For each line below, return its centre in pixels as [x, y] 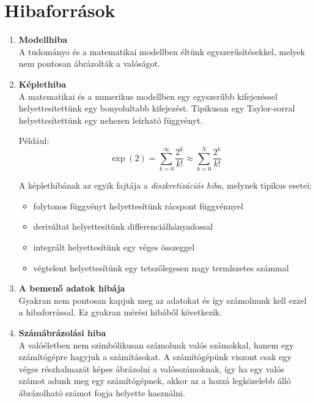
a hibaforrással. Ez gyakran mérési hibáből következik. [120, 312]
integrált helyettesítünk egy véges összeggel [114, 247]
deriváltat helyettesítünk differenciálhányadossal [123, 226]
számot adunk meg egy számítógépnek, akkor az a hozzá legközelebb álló [155, 381]
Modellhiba [43, 40]
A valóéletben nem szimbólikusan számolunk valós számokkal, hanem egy [156, 345]
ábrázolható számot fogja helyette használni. [102, 392]
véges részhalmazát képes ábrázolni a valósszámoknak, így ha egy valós [151, 368]
